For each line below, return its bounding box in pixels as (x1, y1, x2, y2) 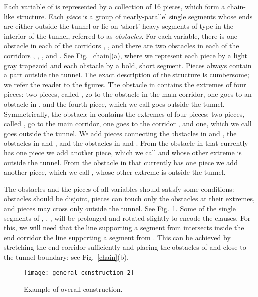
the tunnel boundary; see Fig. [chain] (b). (4, 251, 129, 262)
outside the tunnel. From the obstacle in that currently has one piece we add (4, 157, 238, 167)
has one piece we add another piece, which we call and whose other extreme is (4, 147, 242, 157)
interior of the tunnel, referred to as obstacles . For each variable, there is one (4, 30, 237, 41)
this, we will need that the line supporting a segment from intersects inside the (4, 223, 244, 233)
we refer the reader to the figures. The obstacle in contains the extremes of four (4, 79, 246, 89)
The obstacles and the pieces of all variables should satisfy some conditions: (4, 183, 234, 194)
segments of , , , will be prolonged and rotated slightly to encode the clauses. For (4, 213, 251, 223)
